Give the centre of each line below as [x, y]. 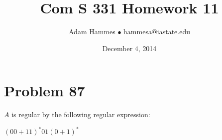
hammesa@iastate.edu [157, 32]
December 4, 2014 [129, 48]
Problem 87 [45, 91]
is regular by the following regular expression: [81, 114]
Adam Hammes [92, 32]
